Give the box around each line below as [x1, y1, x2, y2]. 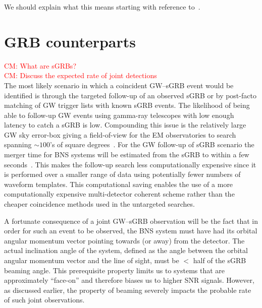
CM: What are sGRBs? [4, 60, 76, 71]
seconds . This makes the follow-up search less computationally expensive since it [4, 159, 256, 169]
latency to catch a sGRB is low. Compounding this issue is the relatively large [4, 119, 246, 130]
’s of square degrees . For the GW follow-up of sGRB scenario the [50, 139, 254, 150]
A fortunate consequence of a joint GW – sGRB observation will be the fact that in [4, 215, 258, 226]
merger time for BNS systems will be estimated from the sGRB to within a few [4, 149, 249, 160]
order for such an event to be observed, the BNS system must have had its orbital [4, 225, 257, 236]
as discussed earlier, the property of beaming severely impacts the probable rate [4, 284, 251, 295]
